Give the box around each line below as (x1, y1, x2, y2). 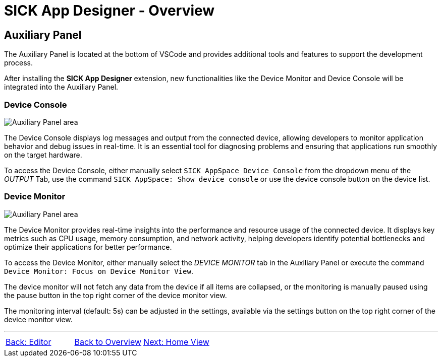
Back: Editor (6, 336, 51, 347)
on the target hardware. (4, 150, 82, 159)
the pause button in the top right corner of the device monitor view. (4, 291, 227, 300)
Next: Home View (143, 336, 209, 347)
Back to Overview (74, 336, 142, 347)
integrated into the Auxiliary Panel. (4, 83, 119, 92)
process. (4, 58, 33, 67)
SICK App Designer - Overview (4, 2, 215, 19)
